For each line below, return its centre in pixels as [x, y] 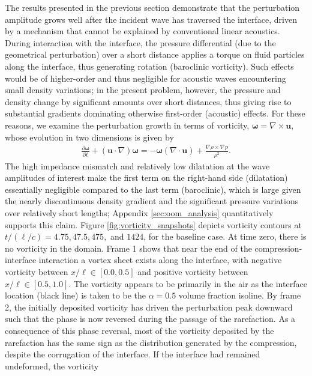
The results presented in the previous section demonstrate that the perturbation [152, 7]
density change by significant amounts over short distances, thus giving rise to [148, 101]
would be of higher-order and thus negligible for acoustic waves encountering [145, 78]
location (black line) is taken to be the [75, 295]
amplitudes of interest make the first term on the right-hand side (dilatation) [146, 177]
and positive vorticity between [193, 271]
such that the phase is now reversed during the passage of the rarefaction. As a [150, 319]
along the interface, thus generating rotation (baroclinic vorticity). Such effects [149, 66]
